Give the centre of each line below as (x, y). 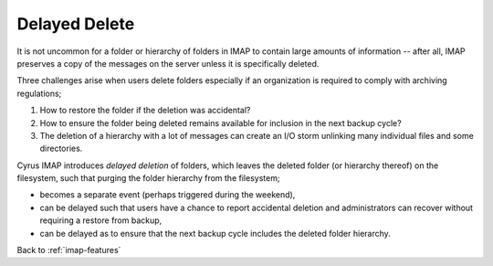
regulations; (39, 93)
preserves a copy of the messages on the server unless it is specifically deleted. (168, 63)
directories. (61, 149)
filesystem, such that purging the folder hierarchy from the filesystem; (148, 178)
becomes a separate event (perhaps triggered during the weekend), (168, 195)
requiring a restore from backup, (101, 220)
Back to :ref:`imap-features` (69, 250)
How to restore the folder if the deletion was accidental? (145, 111)
